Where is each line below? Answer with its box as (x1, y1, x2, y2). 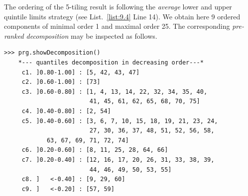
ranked (4, 30, 24, 41)
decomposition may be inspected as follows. (26, 30, 157, 41)
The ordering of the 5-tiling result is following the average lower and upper (4, 1, 232, 11)
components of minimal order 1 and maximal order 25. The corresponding (4, 21, 230, 31)
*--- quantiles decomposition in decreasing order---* (18, 59, 204, 66)
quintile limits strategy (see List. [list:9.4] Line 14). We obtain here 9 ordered (4, 11, 241, 21)
